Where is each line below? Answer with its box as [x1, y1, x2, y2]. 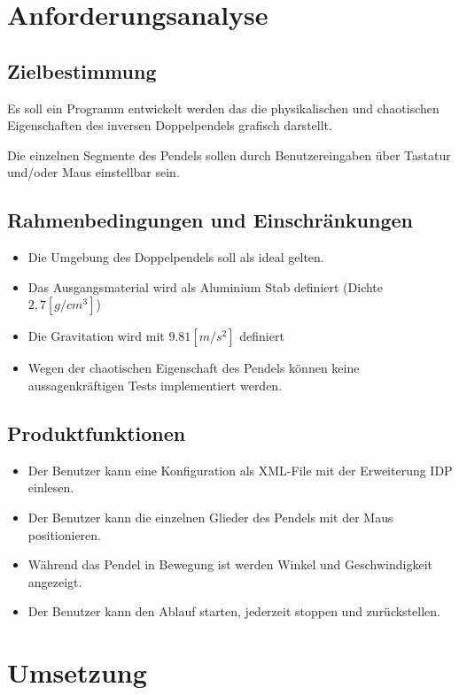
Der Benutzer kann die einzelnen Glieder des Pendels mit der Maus [27, 507, 393, 526]
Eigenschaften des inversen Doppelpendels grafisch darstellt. [7, 116, 332, 135]
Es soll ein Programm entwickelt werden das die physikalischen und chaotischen [7, 98, 440, 117]
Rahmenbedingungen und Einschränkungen [7, 206, 413, 234]
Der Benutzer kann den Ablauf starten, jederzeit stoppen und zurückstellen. [27, 602, 440, 621]
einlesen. [27, 478, 74, 497]
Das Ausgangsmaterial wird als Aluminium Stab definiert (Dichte [27, 277, 384, 296]
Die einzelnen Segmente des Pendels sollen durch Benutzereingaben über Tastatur [7, 145, 451, 164]
